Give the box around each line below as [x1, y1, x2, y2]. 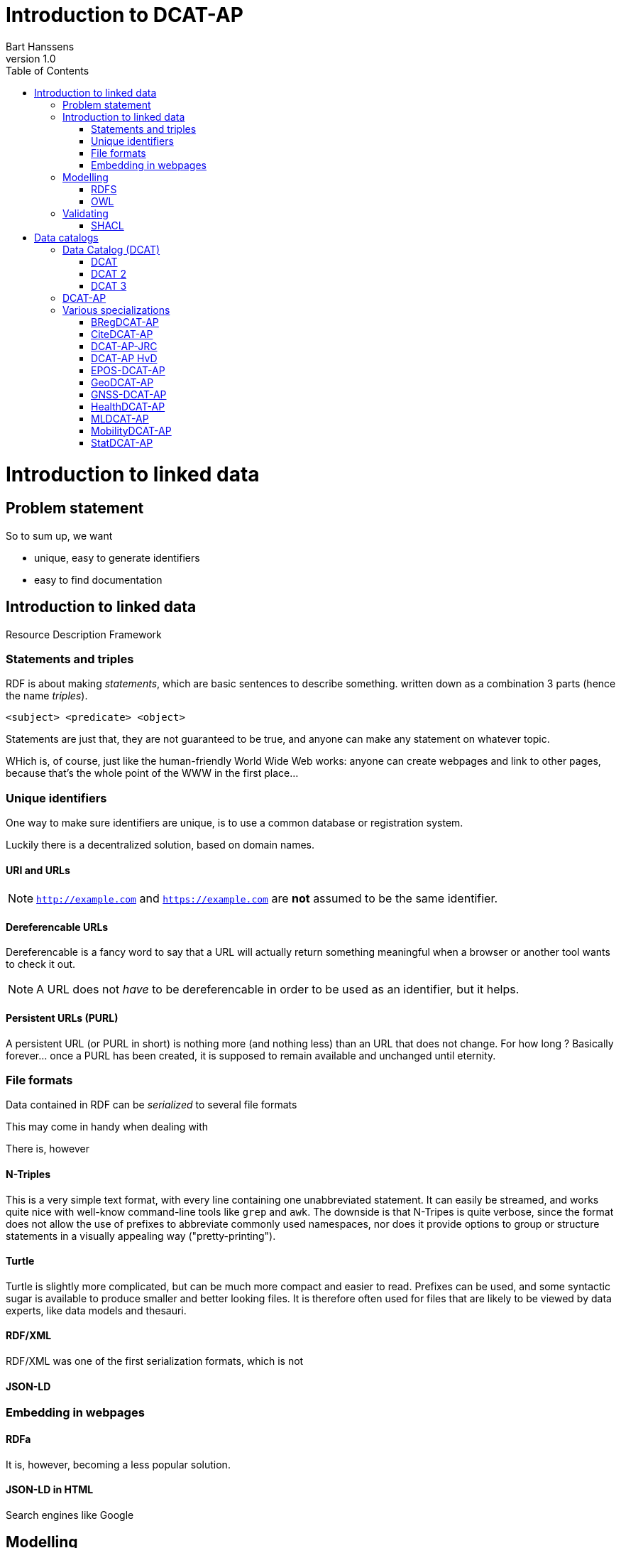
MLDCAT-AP [91, 412, 149, 425]
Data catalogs [34, 231, 99, 244]
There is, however [6, 1143, 89, 1155]
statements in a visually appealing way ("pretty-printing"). [6, 1229, 276, 1242]
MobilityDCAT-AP [91, 424, 172, 437]
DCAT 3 [91, 279, 127, 292]
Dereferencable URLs [6, 920, 109, 933]
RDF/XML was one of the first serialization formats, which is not [6, 1355, 304, 1368]
